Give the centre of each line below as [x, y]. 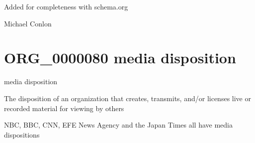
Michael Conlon [28, 23]
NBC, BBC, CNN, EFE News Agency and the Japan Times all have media [118, 125]
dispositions [22, 134]
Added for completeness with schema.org [66, 6]
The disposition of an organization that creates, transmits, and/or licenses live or [127, 98]
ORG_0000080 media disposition [120, 58]
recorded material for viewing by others [64, 108]
